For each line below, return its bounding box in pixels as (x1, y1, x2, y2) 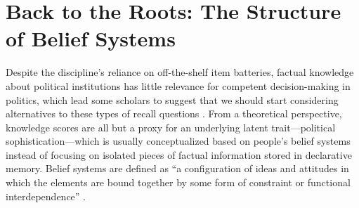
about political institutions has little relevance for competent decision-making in (6, 78, 351, 93)
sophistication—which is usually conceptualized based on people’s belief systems (6, 134, 351, 148)
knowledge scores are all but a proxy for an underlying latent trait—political (6, 119, 336, 134)
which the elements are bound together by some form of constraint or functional (6, 175, 351, 190)
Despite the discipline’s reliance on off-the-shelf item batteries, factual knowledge (6, 65, 354, 79)
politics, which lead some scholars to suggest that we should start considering (6, 92, 339, 107)
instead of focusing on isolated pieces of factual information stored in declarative (6, 147, 352, 162)
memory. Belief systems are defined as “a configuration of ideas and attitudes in (6, 161, 349, 176)
